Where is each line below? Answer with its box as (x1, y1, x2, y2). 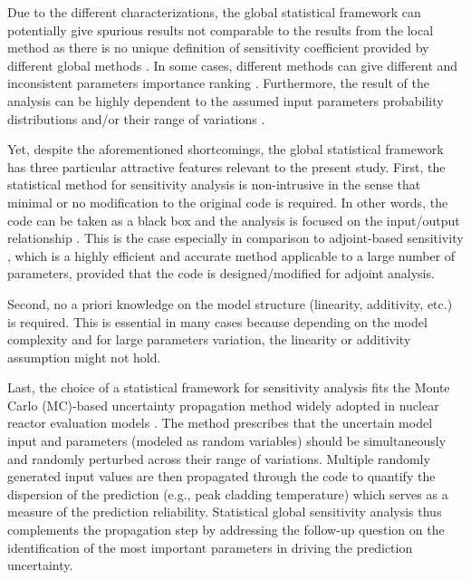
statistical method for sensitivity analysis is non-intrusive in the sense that (7, 175, 421, 194)
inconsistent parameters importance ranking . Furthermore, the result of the (7, 73, 429, 92)
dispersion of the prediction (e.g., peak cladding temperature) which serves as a (7, 484, 448, 503)
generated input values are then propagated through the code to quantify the (7, 467, 436, 486)
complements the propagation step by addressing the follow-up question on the (7, 520, 445, 539)
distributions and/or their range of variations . (7, 109, 265, 128)
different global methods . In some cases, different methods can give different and (7, 55, 458, 74)
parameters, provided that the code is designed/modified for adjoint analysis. (7, 264, 435, 283)
